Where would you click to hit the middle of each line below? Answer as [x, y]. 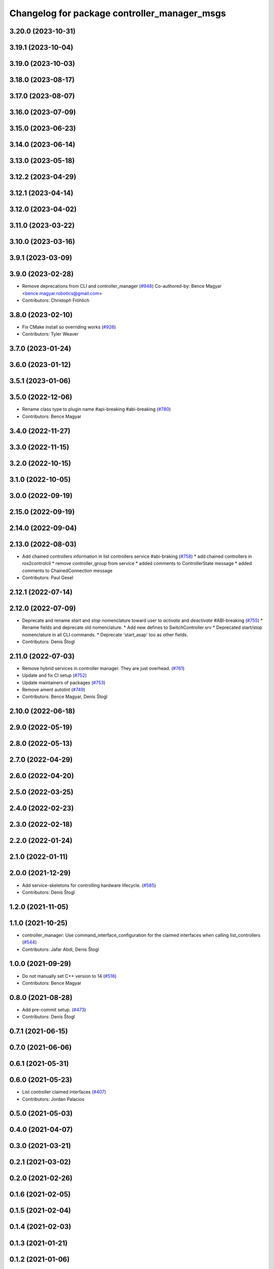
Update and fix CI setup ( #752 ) [55, 676]
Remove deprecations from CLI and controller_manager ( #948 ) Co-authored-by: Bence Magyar [122, 286]
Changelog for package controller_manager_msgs [118, 13]
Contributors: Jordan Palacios [53, 1099]
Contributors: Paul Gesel [48, 577]
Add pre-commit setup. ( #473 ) [54, 1010]
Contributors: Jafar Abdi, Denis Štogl [60, 949]
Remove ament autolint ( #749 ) [54, 690]
